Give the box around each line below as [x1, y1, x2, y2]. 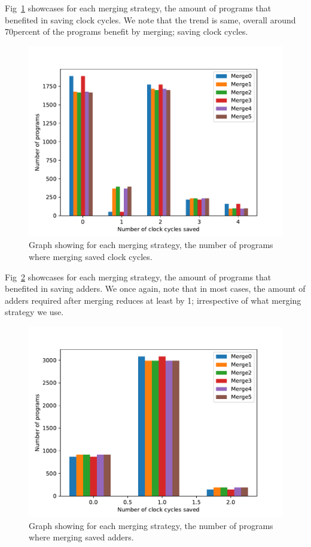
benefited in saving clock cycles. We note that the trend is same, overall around [5, 13, 296, 26]
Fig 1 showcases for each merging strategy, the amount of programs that [5, 2, 272, 14]
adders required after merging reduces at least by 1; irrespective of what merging [5, 294, 301, 306]
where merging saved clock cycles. [29, 250, 153, 262]
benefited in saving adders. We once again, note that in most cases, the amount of [5, 282, 306, 295]
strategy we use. [5, 306, 64, 318]
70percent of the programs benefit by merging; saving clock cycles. [5, 25, 248, 38]
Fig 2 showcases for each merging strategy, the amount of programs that [5, 270, 272, 283]
